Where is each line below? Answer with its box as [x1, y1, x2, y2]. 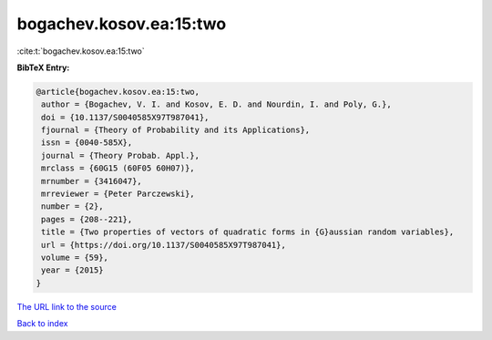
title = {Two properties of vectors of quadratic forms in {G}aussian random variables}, [41, 227, 455, 237]
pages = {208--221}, [41, 214, 133, 224]
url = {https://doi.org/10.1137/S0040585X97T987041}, [41, 240, 286, 250]
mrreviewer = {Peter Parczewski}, [41, 189, 195, 200]
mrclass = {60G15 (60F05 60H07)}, [41, 163, 195, 173]
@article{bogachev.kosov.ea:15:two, [36, 87, 200, 97]
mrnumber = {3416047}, [41, 176, 143, 186]
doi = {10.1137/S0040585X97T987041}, [41, 112, 210, 122]
